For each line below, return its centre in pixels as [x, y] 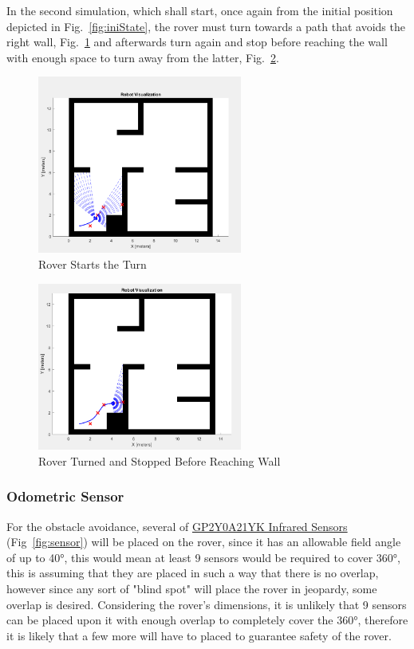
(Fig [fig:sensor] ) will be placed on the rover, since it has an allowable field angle [204, 542]
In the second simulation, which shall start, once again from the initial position [200, 10]
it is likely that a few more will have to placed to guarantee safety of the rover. [199, 635]
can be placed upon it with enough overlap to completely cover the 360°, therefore [207, 620]
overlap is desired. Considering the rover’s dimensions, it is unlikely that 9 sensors [207, 604]
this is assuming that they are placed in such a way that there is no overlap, [193, 573]
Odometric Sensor [65, 496]
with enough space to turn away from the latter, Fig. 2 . [143, 57]
